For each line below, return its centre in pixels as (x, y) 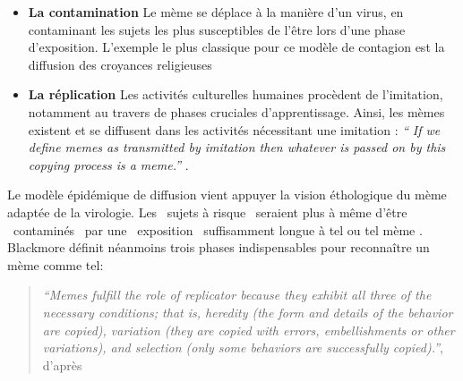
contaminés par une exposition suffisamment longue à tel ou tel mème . (218, 229)
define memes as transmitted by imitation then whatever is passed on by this (237, 147)
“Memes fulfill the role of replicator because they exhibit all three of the (237, 295)
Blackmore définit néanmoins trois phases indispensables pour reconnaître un (219, 247)
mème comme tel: (56, 264)
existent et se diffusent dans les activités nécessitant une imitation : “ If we (234, 129)
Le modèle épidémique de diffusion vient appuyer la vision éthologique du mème (227, 195)
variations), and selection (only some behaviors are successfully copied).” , (243, 347)
